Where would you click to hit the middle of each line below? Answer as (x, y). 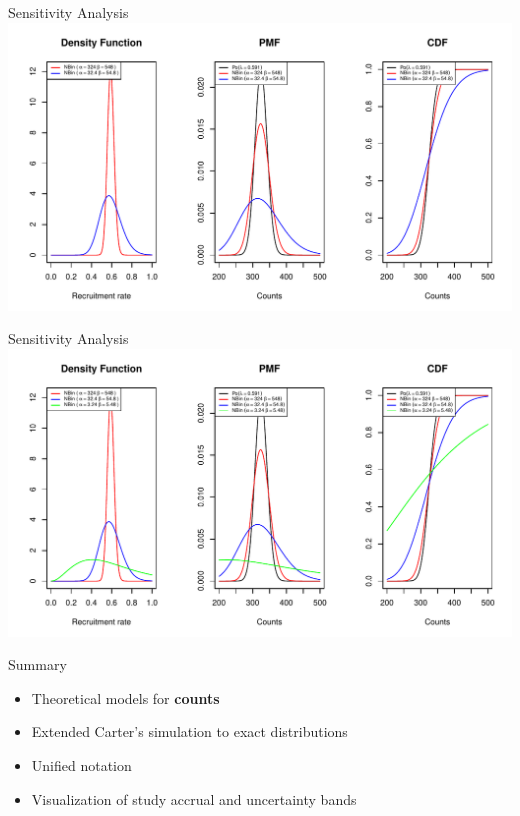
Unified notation (81, 765)
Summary (37, 664)
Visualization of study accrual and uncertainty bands (194, 798)
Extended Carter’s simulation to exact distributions (189, 731)
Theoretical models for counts (125, 697)
